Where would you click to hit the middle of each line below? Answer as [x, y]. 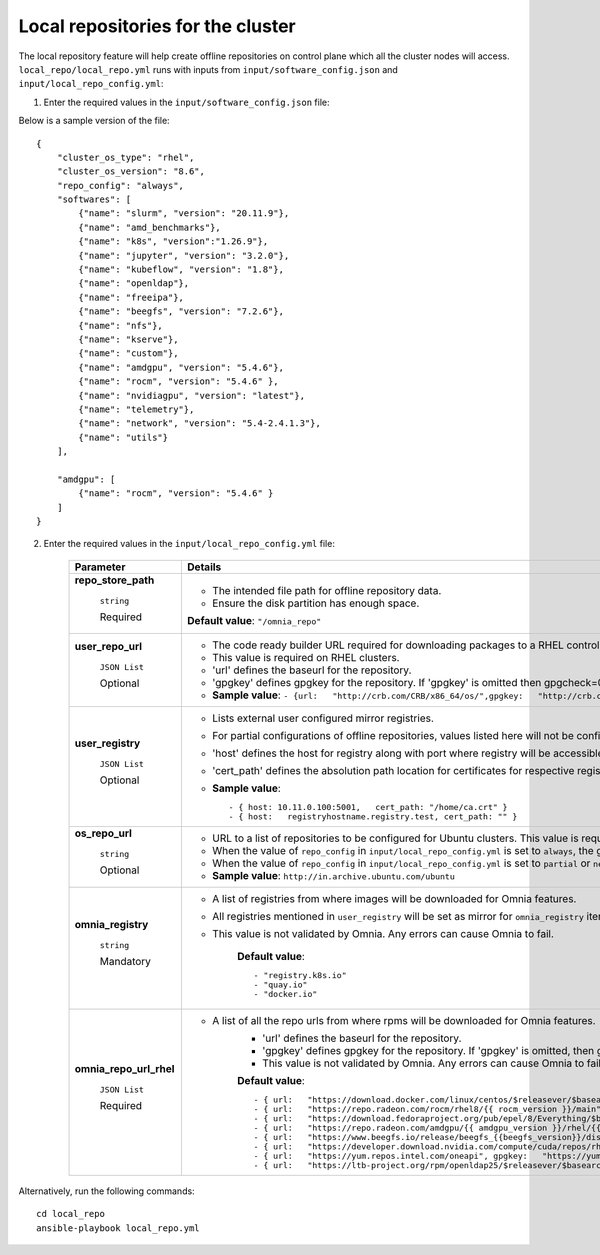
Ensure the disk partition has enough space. [315, 603]
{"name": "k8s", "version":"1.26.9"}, [173, 241]
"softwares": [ [94, 199]
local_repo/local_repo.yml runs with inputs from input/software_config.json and [208, 69]
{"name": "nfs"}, [121, 325]
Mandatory [125, 962]
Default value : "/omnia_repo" [254, 621]
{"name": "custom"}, [128, 353]
